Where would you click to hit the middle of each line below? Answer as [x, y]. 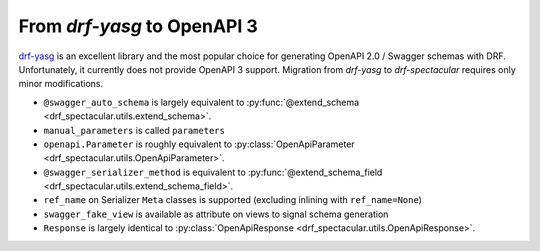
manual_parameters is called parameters [134, 130]
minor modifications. [61, 84]
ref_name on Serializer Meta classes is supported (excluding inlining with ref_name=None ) [232, 200]
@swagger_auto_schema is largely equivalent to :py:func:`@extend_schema [201, 102]
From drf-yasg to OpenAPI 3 [138, 26]
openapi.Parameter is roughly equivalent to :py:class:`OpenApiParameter [199, 144]
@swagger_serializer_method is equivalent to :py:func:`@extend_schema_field [213, 172]
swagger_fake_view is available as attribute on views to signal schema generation [216, 214]
